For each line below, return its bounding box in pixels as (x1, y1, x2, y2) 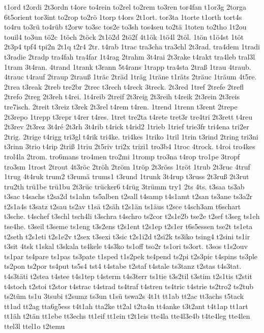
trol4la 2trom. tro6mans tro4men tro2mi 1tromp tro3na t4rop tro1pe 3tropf (4, 151, 240, 161)
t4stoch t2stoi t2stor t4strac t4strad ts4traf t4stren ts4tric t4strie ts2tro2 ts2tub (4, 281, 253, 291)
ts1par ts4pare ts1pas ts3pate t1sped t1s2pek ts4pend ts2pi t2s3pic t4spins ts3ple (4, 251, 258, 261)
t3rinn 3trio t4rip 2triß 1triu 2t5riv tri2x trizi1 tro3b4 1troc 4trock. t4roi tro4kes (4, 141, 255, 152)
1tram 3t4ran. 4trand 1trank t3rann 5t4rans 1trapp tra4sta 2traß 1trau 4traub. (4, 61, 251, 72)
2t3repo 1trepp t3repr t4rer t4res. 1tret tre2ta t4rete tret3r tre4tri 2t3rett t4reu (4, 111, 252, 122)
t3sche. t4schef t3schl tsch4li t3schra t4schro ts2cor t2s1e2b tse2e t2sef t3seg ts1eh (4, 211, 260, 221)
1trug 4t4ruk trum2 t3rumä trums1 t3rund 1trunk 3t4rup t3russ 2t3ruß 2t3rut (4, 171, 249, 182)
